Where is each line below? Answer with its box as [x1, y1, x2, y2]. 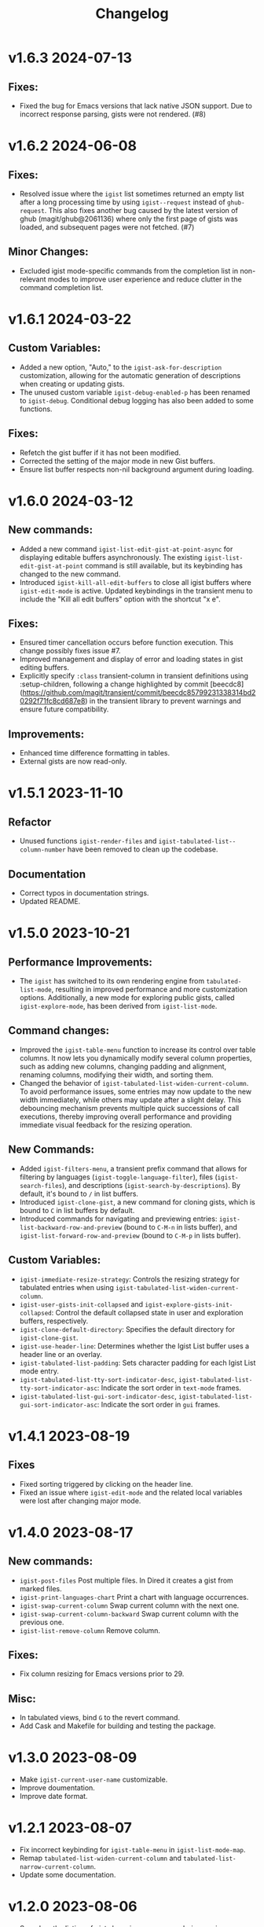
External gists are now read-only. [19, 756, 127, 767]
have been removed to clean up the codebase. [67, 844, 218, 854]
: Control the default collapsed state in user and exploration [51, 1307, 244, 1317]
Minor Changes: [8, 245, 89, 259]
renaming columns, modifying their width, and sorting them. [19, 1070, 214, 1079]
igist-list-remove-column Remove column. [19, 1625, 161, 1635]
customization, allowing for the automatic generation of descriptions [19, 370, 241, 380]
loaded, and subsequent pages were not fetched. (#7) [19, 222, 195, 232]
